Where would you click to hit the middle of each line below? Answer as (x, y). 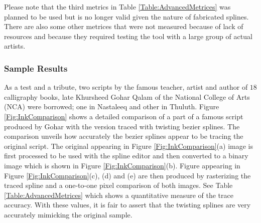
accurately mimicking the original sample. (68, 214)
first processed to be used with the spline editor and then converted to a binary (126, 156)
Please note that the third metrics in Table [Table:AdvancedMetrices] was (117, 7)
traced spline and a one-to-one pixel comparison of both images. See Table (118, 185)
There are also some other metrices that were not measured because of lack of (124, 26)
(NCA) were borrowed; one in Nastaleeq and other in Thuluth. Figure (112, 106)
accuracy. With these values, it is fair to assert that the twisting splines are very (127, 205)
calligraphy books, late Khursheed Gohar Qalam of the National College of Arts (127, 96)
